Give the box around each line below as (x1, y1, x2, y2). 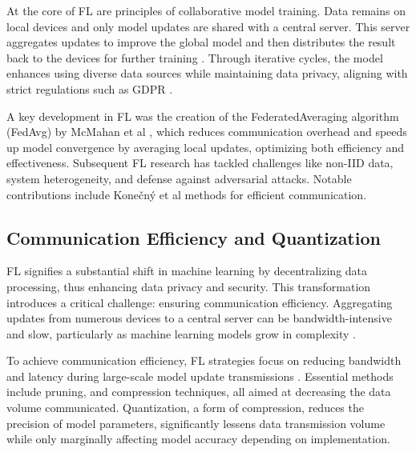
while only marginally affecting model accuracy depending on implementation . (6, 430, 390, 447)
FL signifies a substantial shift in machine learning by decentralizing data (6, 262, 368, 279)
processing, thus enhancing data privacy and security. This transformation (6, 278, 371, 294)
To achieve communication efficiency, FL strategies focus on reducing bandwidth (6, 352, 402, 369)
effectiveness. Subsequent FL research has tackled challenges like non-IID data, (6, 154, 394, 171)
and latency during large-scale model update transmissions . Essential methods (6, 367, 394, 384)
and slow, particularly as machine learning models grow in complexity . (6, 325, 356, 342)
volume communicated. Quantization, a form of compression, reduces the (6, 399, 364, 416)
